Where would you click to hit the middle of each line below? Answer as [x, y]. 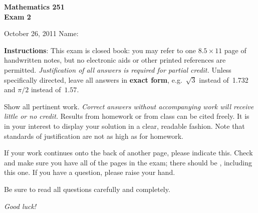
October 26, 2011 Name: [41, 33]
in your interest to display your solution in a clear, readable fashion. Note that [124, 126]
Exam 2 [18, 16]
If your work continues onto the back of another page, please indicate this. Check [128, 153]
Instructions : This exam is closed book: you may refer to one [100, 50]
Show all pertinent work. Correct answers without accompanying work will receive [129, 106]
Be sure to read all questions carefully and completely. [87, 189]
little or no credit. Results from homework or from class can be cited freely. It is [127, 116]
